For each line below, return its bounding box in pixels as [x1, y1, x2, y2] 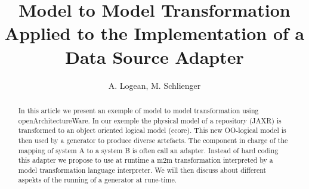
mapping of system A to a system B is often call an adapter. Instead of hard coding [18, 145, 279, 155]
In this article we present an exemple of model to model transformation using [18, 105, 259, 115]
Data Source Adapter [65, 44, 244, 69]
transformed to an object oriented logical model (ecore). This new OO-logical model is [18, 125, 286, 135]
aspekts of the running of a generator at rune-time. [18, 175, 177, 185]
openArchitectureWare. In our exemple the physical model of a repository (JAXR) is [18, 115, 282, 125]
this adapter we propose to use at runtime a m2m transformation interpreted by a [18, 155, 273, 165]
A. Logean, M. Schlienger [108, 79, 201, 91]
